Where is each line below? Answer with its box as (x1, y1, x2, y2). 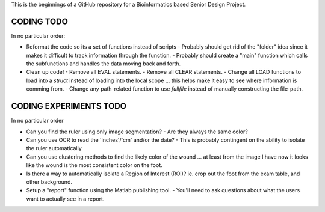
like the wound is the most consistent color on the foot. (26, 162, 162, 169)
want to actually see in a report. (26, 195, 105, 202)
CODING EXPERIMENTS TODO (11, 101, 126, 111)
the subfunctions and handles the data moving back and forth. (26, 60, 181, 67)
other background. (26, 178, 72, 186)
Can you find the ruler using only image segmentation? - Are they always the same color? (26, 128, 248, 135)
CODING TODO (11, 16, 69, 26)
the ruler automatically (26, 145, 82, 152)
